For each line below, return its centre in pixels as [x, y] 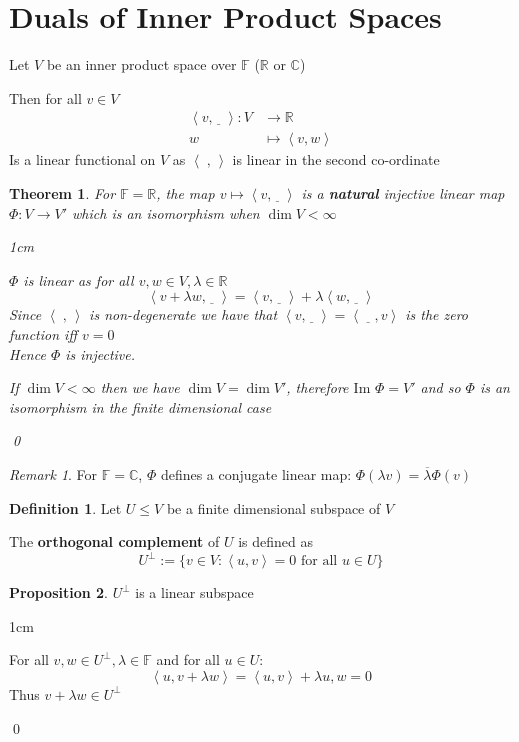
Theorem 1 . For [62, 192]
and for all [188, 659]
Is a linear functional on [82, 159]
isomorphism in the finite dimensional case [140, 406]
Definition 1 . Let [65, 507]
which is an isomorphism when [166, 212]
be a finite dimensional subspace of [273, 507]
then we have [140, 387]
